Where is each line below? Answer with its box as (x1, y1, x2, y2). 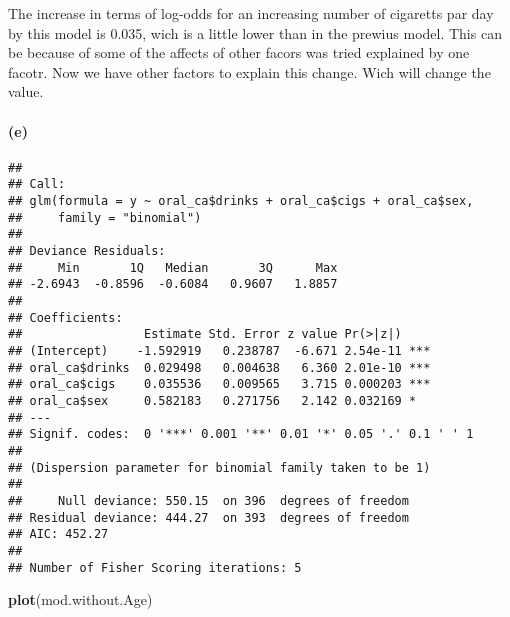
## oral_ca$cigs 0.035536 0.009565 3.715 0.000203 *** (8, 377, 431, 392)
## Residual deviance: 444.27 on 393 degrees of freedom (8, 510, 409, 525)
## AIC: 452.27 (8, 527, 109, 542)
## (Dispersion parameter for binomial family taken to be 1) (8, 460, 431, 475)
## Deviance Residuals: (8, 244, 166, 259)
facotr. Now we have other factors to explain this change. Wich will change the (8, 61, 491, 82)
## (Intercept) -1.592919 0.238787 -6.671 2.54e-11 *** (8, 343, 431, 358)
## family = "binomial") (8, 210, 202, 225)
